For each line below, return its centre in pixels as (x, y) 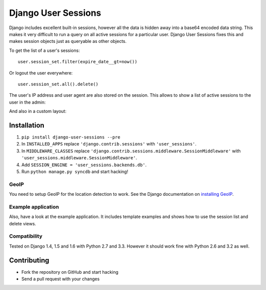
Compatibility (26, 236)
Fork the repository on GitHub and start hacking (70, 272)
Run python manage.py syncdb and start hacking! (75, 171)
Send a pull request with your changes (61, 279)
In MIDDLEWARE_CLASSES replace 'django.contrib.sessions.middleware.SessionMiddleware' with (131, 151)
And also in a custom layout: (38, 111)
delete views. (23, 223)
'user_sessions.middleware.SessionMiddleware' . (79, 158)
